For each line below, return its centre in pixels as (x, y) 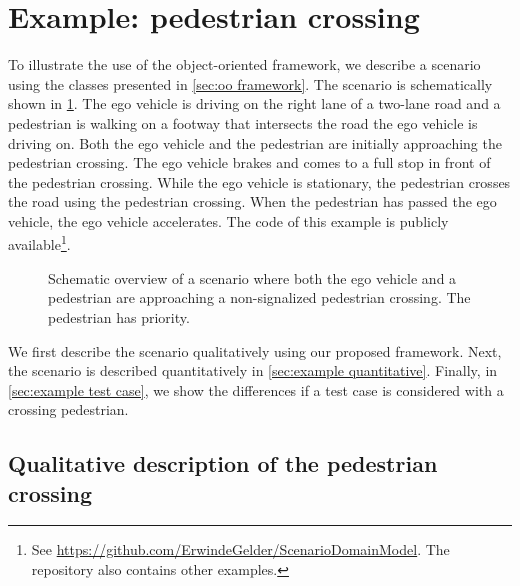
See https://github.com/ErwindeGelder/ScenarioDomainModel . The (240, 549)
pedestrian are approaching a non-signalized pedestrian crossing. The (259, 297)
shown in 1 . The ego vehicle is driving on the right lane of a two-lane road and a (254, 103)
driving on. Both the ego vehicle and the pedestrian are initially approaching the (255, 142)
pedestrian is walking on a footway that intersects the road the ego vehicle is (243, 122)
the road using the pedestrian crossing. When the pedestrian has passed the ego (252, 201)
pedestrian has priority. (119, 316)
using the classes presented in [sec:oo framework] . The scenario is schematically (250, 83)
